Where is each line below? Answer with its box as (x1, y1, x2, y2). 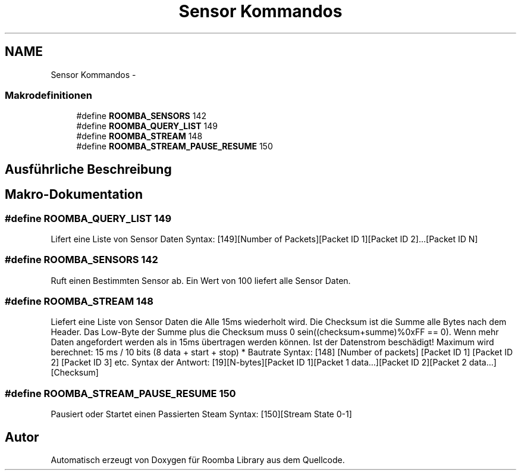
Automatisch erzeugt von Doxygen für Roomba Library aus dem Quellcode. (51, 455, 345, 465)
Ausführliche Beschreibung (5, 161, 172, 177)
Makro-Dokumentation (5, 187, 143, 202)
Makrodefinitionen (5, 89, 92, 101)
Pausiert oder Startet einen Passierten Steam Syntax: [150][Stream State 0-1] (51, 409, 352, 420)
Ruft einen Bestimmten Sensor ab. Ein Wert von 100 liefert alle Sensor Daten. (51, 275, 351, 286)
